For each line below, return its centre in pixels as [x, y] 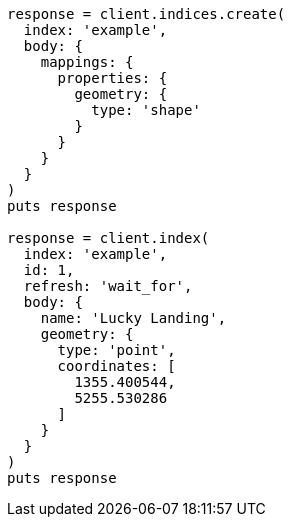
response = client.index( [108, 238]
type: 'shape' [146, 110]
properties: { [112, 78]
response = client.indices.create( [146, 14]
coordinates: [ [116, 366]
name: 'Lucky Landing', [133, 318]
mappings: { [87, 62]
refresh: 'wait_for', [108, 286]
